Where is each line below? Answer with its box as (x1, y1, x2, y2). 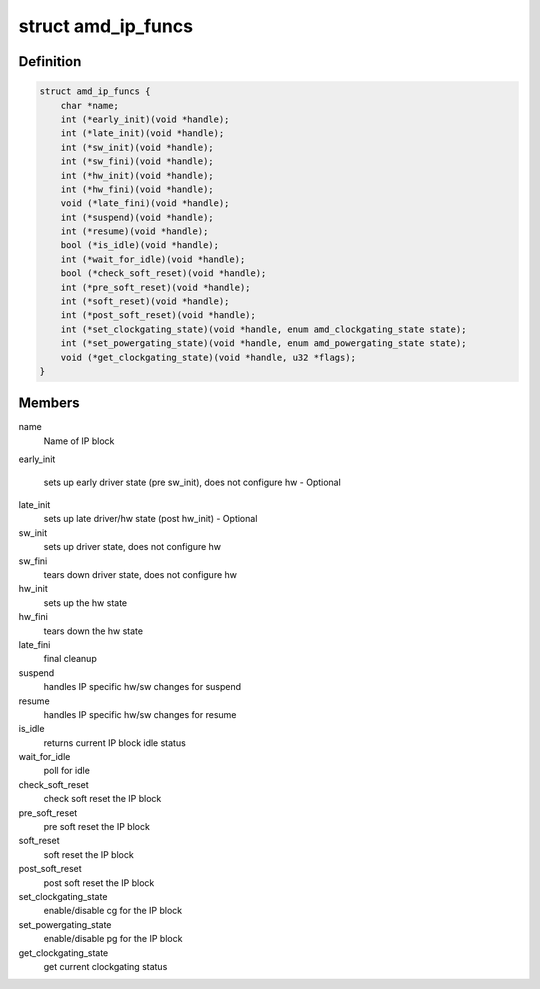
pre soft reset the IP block (43, 821, 150, 833)
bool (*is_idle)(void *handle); (60, 240, 220, 251)
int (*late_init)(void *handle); (60, 128, 225, 139)
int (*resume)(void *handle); (60, 226, 209, 237)
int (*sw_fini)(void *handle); (60, 156, 214, 167)
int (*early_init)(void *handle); (60, 113, 230, 125)
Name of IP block (43, 435, 115, 447)
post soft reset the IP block (43, 876, 155, 889)
